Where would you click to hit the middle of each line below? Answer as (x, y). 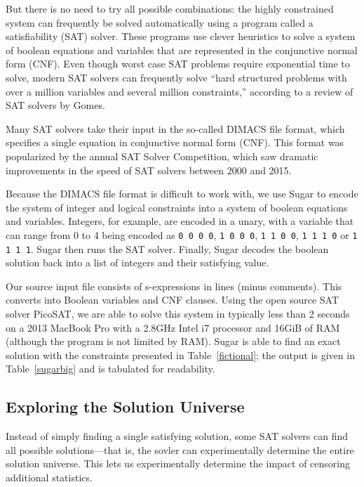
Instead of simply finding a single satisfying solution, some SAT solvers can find (177, 436)
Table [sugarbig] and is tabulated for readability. (110, 369)
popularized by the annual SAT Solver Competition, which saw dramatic (162, 156)
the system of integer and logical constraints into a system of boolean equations (177, 207)
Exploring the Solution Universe (125, 407)
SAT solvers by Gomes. (55, 105)
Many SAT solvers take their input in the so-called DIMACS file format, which (175, 128)
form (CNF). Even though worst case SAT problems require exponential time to (178, 64)
